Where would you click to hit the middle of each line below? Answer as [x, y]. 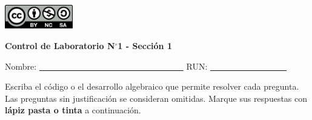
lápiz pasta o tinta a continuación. [73, 110]
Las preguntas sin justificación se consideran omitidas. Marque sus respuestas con [156, 98]
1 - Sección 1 [145, 46]
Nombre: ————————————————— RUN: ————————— [146, 66]
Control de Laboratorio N [60, 46]
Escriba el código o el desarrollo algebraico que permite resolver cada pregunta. [152, 86]
